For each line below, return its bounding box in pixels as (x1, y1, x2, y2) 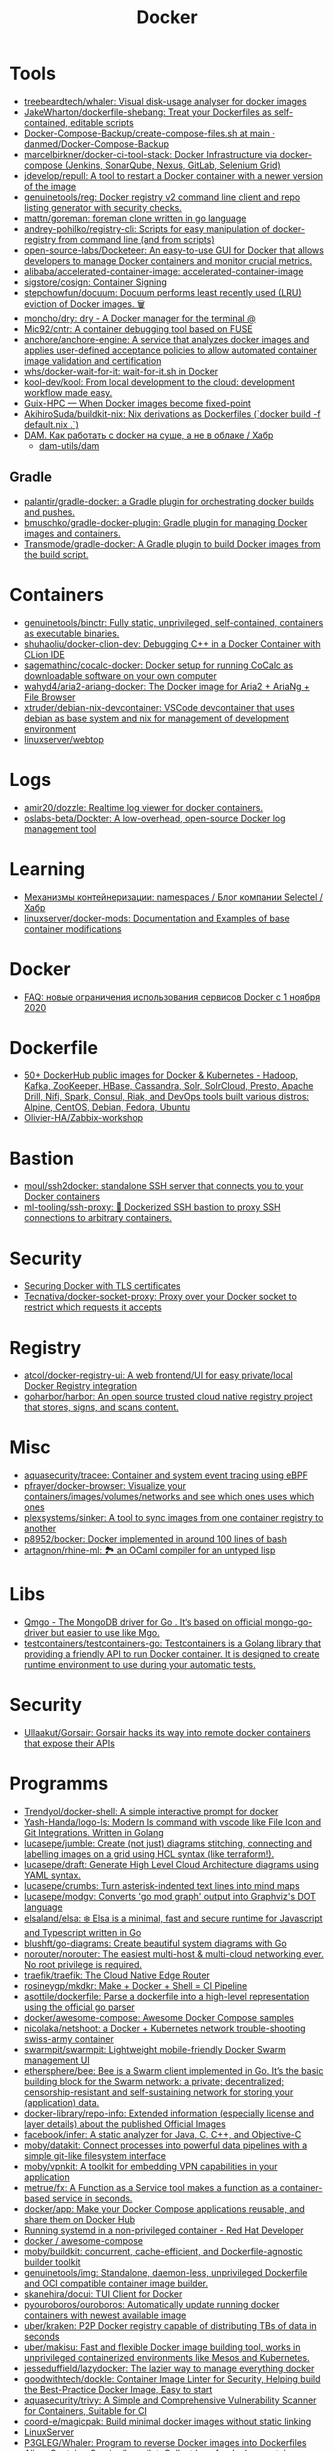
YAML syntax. (23, 1869, 82, 1881)
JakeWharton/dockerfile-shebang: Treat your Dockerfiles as (23, 106, 272, 118)
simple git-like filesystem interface (23, 2150, 167, 2161)
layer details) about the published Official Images (23, 2118, 226, 2130)
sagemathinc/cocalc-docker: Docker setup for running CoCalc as (23, 659, 294, 671)
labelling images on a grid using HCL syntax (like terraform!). (23, 1848, 275, 1860)
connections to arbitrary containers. (23, 1212, 172, 1224)
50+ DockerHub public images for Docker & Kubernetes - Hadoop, (23, 1069, 299, 1081)
